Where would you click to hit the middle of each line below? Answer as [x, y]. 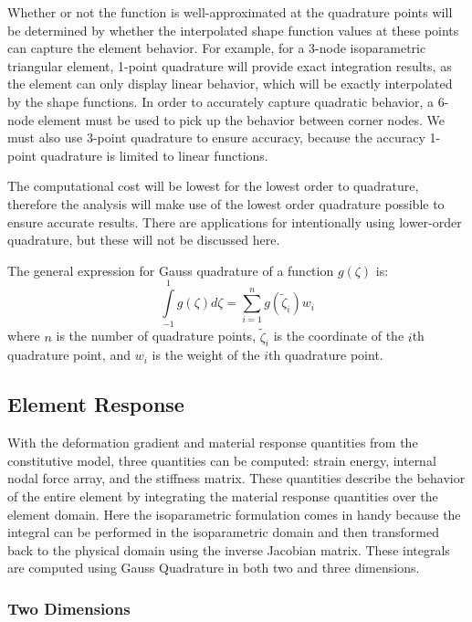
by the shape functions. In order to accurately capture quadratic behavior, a [221, 101]
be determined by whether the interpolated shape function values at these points [233, 30]
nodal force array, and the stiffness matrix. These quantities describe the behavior [236, 478]
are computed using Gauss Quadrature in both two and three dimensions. [214, 568]
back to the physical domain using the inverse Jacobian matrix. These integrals [229, 549]
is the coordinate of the [339, 336]
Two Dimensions [69, 608]
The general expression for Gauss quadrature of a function [171, 270]
